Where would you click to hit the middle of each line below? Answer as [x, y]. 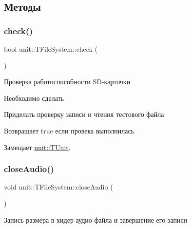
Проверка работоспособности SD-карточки [67, 82]
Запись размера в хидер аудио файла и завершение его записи [96, 219]
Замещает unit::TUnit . [37, 147]
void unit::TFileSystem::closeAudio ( [58, 187]
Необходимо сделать [34, 98]
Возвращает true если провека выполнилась [69, 130]
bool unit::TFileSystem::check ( [51, 49]
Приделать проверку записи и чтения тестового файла [84, 114]
